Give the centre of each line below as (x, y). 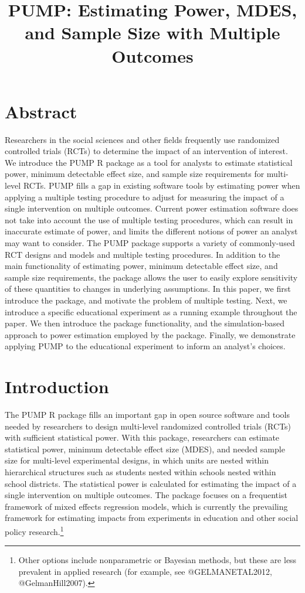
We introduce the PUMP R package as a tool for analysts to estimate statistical (149, 162)
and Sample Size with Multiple (152, 33)
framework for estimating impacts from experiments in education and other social (152, 518)
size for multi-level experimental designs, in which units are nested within (137, 460)
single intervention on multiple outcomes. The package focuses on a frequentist (146, 495)
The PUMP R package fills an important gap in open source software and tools (147, 415)
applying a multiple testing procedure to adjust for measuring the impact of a (145, 197)
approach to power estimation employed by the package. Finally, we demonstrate (150, 334)
